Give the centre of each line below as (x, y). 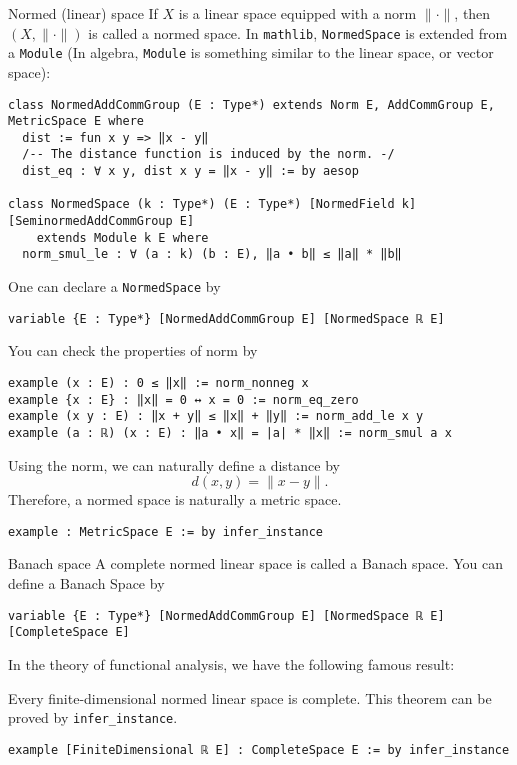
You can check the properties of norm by (133, 350)
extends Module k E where (122, 237)
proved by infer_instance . (93, 717)
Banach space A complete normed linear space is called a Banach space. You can (255, 563)
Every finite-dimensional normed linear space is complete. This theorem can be (250, 697)
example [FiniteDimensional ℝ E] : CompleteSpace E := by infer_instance (259, 749)
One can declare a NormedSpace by (114, 286)
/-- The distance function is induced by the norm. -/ (208, 154)
